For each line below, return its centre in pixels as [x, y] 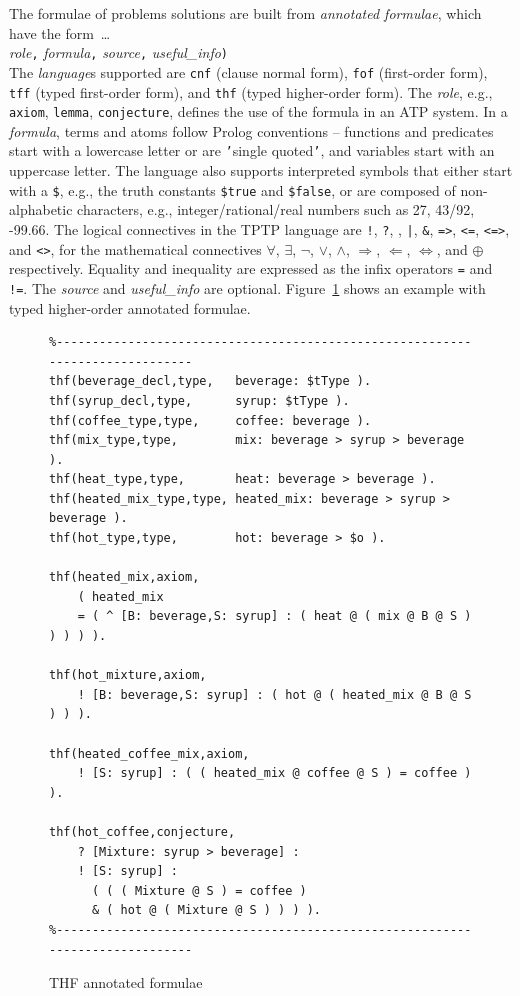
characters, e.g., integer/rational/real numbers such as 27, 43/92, [276, 209]
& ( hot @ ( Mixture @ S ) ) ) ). [206, 910]
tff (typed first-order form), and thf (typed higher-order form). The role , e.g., [251, 91]
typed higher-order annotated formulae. [130, 307]
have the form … [60, 32]
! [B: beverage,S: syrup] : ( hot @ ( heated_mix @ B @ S [274, 694]
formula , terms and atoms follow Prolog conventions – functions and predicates [251, 130]
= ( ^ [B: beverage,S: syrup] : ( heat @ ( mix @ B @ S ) [274, 616]
